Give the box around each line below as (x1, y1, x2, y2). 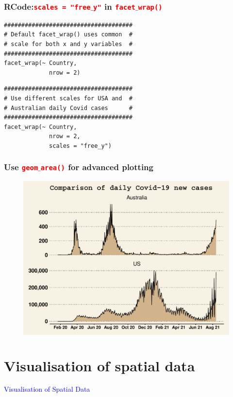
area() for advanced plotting (40, 161, 153, 173)
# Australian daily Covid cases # (4, 104, 133, 111)
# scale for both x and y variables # (4, 40, 133, 48)
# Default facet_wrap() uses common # (4, 31, 133, 38)
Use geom (4, 161, 38, 173)
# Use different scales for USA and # (4, 95, 133, 102)
